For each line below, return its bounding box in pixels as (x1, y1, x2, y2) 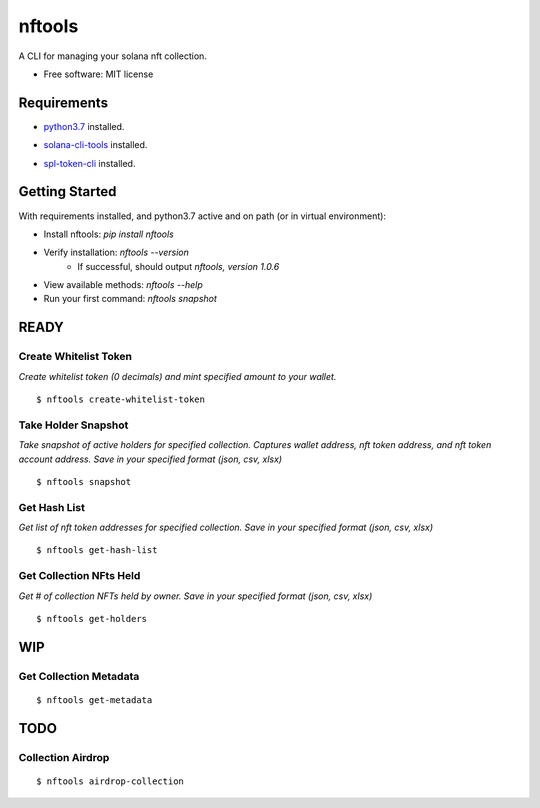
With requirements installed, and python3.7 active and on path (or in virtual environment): (18, 210, 387, 222)
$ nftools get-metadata (36, 694, 153, 705)
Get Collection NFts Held (18, 569, 141, 583)
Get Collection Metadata (18, 669, 140, 683)
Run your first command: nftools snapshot (43, 293, 217, 305)
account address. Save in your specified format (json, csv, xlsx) (18, 453, 283, 465)
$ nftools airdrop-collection (36, 775, 185, 787)
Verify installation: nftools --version (43, 246, 190, 259)
